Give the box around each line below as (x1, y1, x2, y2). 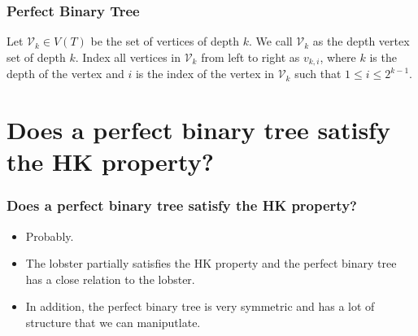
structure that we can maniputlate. (25, 314, 201, 331)
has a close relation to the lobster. (25, 270, 195, 287)
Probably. (25, 227, 74, 244)
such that (294, 65, 342, 82)
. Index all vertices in (75, 48, 181, 65)
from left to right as (201, 48, 300, 65)
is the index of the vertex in (135, 65, 274, 82)
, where (320, 48, 356, 65)
